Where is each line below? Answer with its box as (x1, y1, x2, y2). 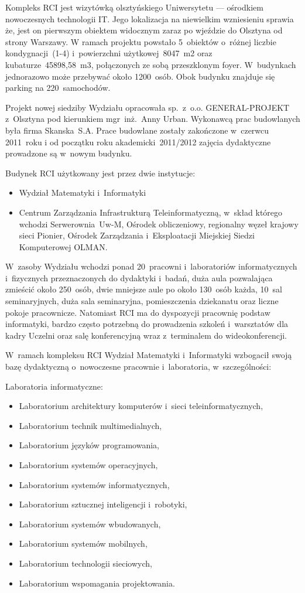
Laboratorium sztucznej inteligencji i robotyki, (19, 498, 187, 510)
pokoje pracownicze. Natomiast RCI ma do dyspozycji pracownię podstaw (5, 306, 270, 318)
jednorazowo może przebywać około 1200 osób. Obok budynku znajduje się (5, 70, 275, 82)
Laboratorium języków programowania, (19, 439, 159, 451)
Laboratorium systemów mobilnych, (19, 537, 148, 550)
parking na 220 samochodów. (5, 81, 111, 94)
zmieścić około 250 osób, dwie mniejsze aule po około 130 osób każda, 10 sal (5, 283, 282, 295)
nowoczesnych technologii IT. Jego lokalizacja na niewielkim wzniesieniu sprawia (5, 12, 294, 25)
